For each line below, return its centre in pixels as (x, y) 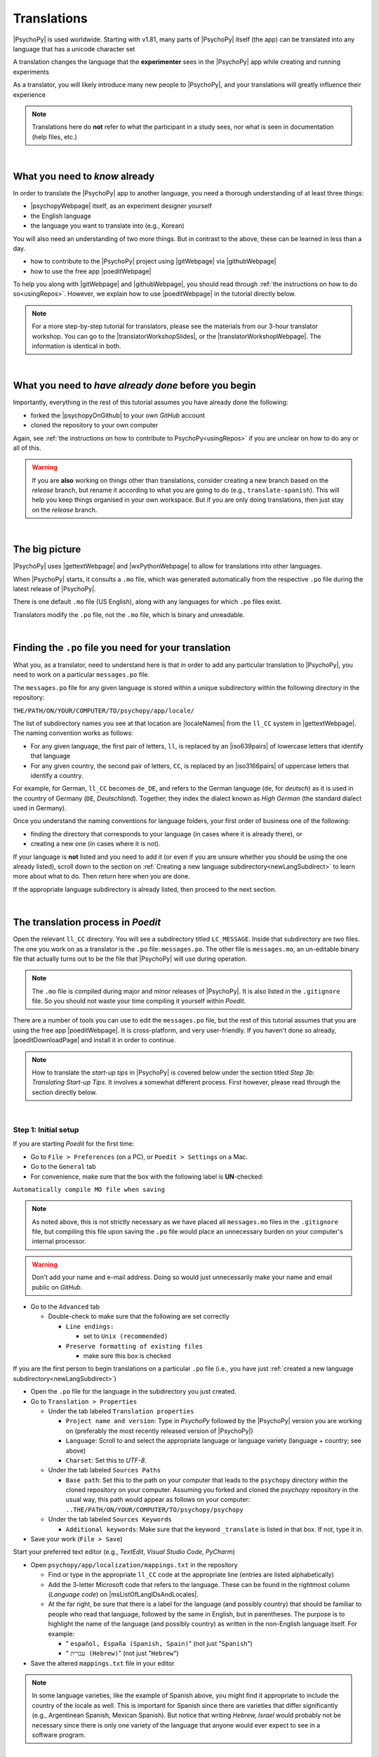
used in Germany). (40, 808)
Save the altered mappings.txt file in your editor (102, 1663)
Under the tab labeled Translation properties (121, 1411)
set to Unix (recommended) (126, 1336)
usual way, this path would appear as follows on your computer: (158, 1500)
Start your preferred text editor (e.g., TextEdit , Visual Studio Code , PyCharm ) (124, 1552)
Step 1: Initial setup (46, 1129)
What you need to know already (84, 176)
